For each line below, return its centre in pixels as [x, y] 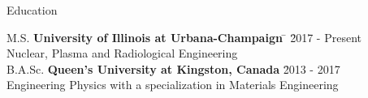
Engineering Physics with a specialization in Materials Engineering [173, 85]
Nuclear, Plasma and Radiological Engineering [122, 53]
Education [32, 10]
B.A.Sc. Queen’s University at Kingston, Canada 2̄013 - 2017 [173, 68]
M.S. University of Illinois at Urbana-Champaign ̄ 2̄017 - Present [184, 37]
